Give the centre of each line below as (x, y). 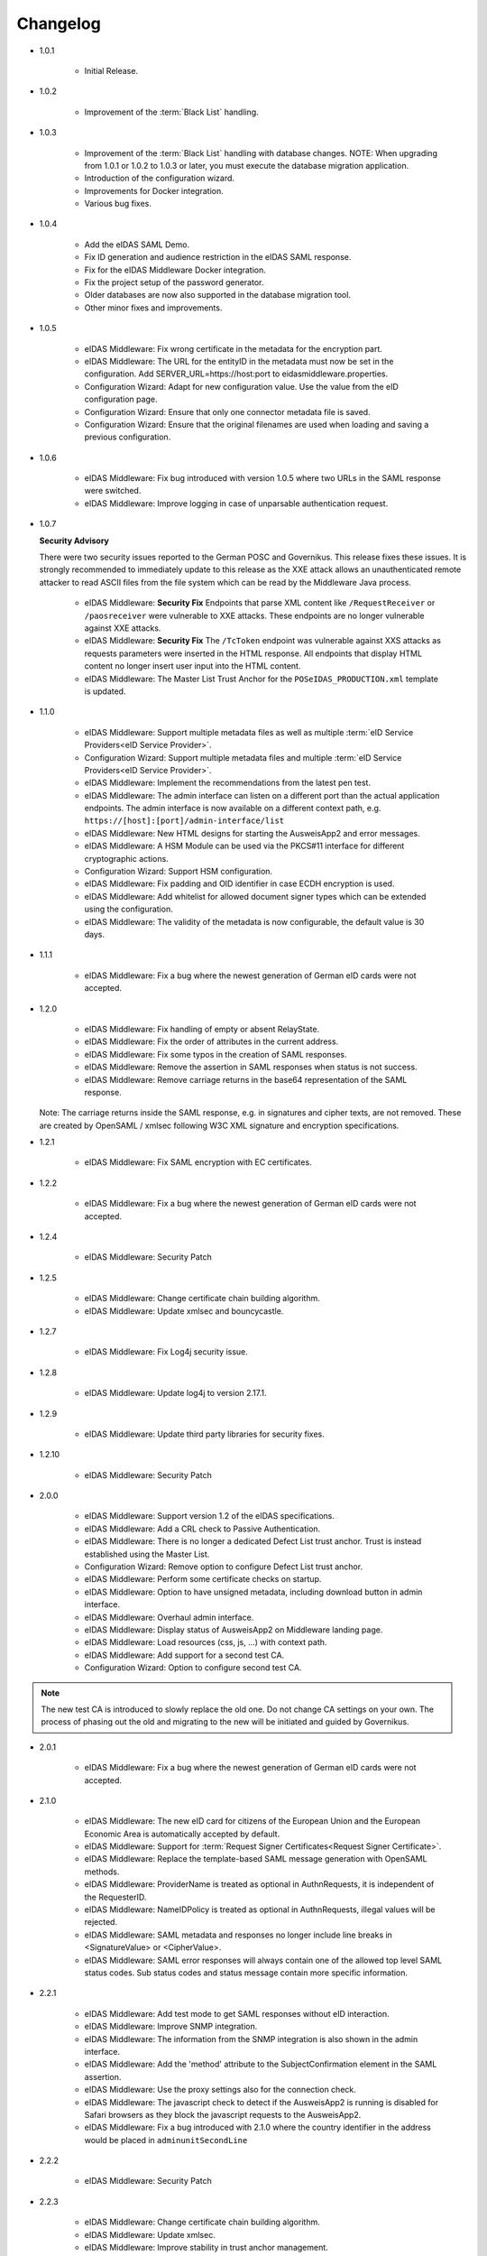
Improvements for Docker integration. (154, 190)
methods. (102, 1872)
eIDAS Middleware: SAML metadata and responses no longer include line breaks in (238, 1935)
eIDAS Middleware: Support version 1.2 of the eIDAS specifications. (210, 1516)
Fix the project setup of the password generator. (174, 282)
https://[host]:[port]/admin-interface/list (184, 821)
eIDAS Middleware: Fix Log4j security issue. (166, 1352)
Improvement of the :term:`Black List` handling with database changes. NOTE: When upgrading (261, 153)
